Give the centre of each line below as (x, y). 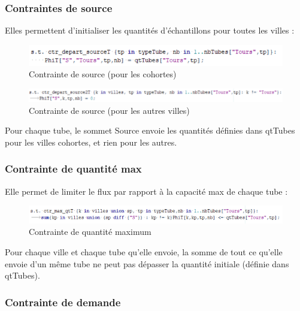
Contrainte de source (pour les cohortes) (103, 74)
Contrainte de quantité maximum (90, 232)
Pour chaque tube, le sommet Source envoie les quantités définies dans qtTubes (150, 130)
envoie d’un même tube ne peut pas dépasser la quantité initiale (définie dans (147, 263)
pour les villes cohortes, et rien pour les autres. (91, 142)
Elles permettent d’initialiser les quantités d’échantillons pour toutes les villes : (150, 30)
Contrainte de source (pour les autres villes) (109, 110)
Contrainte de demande (63, 302)
